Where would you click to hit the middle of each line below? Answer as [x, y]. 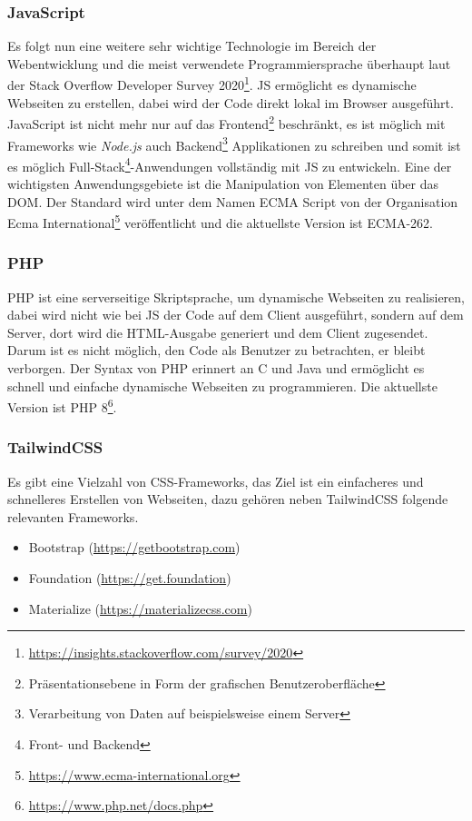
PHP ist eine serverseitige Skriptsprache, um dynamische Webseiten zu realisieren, [236, 297]
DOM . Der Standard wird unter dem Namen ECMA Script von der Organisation [233, 201]
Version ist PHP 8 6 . [62, 406]
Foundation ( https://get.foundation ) [130, 578]
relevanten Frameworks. [73, 516]
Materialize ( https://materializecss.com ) [140, 608]
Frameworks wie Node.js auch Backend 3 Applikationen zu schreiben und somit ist [234, 143]
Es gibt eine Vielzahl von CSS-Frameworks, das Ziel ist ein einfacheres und [216, 481]
